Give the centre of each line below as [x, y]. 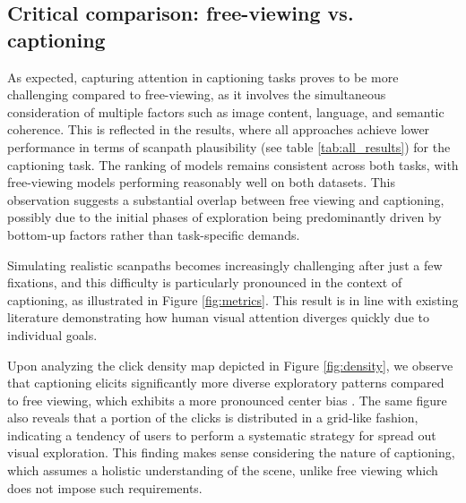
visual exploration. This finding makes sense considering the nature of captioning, [231, 452]
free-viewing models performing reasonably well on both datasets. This [201, 182]
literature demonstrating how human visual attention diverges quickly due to [218, 317]
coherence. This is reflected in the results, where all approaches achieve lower [219, 129]
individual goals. [52, 334]
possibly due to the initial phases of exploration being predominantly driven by [224, 217]
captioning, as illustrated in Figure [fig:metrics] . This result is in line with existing [233, 299]
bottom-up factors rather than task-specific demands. [154, 234]
